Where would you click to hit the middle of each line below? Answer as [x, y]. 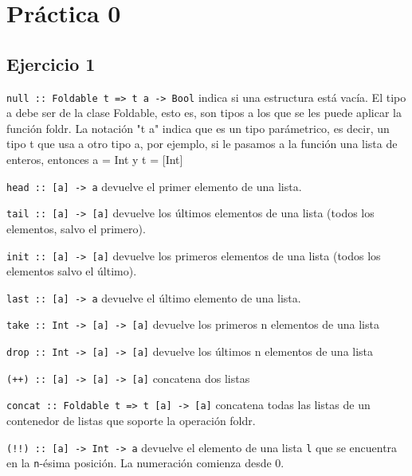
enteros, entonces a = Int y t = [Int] [95, 160]
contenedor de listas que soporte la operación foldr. [131, 421]
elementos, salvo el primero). [76, 228]
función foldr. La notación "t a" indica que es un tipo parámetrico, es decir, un [198, 128]
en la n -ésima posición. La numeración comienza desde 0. [145, 463]
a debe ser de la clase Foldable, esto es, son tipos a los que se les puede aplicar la [204, 113]
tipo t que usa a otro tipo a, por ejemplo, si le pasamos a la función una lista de [202, 144]
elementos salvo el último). [72, 271]
